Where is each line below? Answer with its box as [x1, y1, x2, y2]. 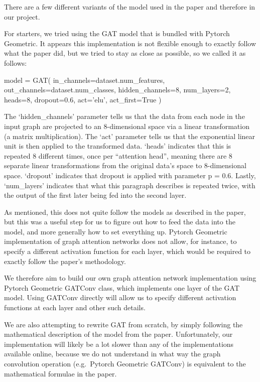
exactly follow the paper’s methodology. [4, 256, 126, 266]
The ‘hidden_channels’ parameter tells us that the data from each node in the [4, 111, 245, 121]
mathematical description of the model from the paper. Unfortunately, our [4, 329, 233, 339]
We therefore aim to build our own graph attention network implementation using [4, 273, 256, 283]
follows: [4, 57, 27, 68]
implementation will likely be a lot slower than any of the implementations [4, 338, 234, 349]
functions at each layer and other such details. [4, 302, 146, 313]
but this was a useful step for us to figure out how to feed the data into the [4, 216, 235, 227]
